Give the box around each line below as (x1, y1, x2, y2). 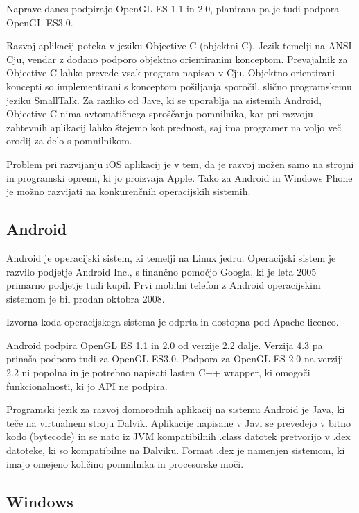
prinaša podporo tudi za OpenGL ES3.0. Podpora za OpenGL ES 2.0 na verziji (6, 351, 344, 366)
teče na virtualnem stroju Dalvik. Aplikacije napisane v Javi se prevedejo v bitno (6, 415, 351, 430)
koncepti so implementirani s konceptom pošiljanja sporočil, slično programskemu (6, 78, 352, 93)
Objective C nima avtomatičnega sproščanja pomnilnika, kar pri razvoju (6, 106, 313, 121)
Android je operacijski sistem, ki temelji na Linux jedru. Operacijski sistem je (6, 250, 336, 264)
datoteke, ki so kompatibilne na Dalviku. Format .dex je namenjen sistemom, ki (6, 443, 345, 457)
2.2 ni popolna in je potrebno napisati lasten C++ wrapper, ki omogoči (6, 365, 310, 380)
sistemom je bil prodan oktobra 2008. (6, 291, 165, 305)
